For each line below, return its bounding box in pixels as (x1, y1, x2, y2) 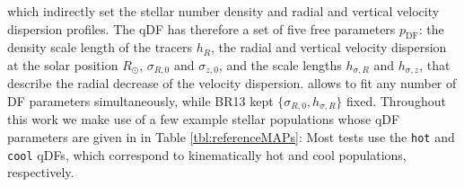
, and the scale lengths (218, 55, 342, 74)
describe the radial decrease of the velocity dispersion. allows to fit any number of (7, 74, 457, 93)
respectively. (7, 163, 74, 182)
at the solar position (7, 55, 118, 74)
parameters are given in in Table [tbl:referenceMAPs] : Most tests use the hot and (7, 128, 455, 147)
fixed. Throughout (346, 92, 446, 111)
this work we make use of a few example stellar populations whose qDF (7, 110, 400, 129)
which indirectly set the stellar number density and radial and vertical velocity (7, 2, 440, 20)
